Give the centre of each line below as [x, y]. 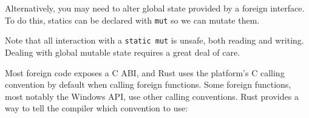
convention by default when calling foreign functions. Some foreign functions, [148, 84]
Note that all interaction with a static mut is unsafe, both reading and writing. [154, 40]
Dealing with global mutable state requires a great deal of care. [123, 52]
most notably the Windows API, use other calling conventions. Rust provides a [152, 96]
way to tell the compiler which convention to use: [97, 108]
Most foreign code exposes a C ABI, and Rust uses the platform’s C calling [145, 72]
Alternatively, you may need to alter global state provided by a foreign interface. [155, 8]
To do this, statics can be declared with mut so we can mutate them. [132, 20]
